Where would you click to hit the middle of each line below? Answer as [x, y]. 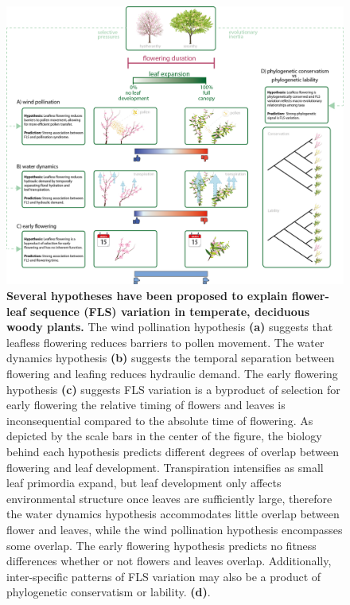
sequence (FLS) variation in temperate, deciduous [170, 311]
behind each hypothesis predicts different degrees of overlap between [173, 451]
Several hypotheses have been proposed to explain [147, 296]
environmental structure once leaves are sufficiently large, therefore [169, 498]
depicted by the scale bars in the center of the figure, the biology [164, 436]
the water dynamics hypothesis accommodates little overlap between [173, 514]
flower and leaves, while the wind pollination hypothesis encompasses [175, 529]
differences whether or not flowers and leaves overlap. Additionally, [169, 561]
